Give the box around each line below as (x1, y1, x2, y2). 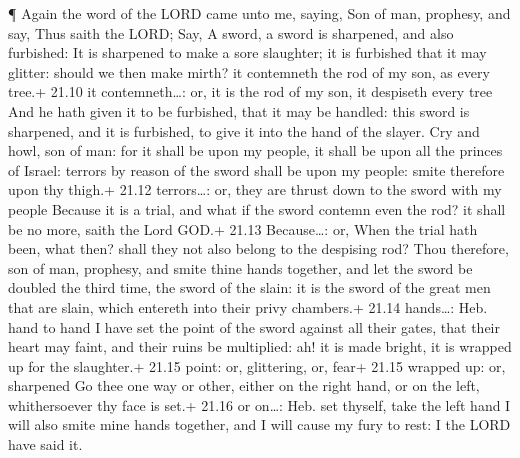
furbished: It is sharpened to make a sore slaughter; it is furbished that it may (8, 42, 487, 63)
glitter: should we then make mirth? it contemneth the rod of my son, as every (8, 61, 490, 82)
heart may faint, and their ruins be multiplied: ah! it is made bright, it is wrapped (8, 336, 512, 357)
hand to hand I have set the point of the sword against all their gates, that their (8, 316, 500, 337)
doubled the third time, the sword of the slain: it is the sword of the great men (8, 277, 491, 298)
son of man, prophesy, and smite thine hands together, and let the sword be (8, 257, 473, 278)
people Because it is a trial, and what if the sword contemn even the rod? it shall (8, 198, 506, 219)
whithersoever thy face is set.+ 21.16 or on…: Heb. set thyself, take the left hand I (8, 394, 511, 415)
